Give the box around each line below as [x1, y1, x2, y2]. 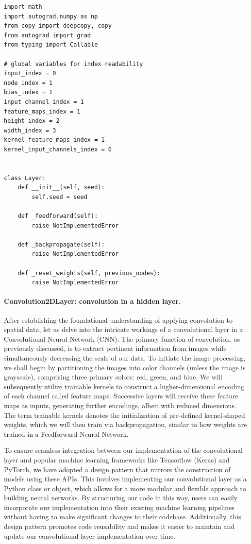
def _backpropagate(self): [17, 241, 105, 248]
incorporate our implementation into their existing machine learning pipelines [4, 502, 234, 512]
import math [4, 3, 42, 10]
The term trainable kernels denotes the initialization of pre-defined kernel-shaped [4, 410, 245, 420]
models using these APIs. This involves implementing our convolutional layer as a [4, 474, 247, 484]
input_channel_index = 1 [4, 98, 84, 105]
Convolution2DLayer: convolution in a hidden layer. [4, 296, 181, 306]
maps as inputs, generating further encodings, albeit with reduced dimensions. [4, 400, 236, 410]
